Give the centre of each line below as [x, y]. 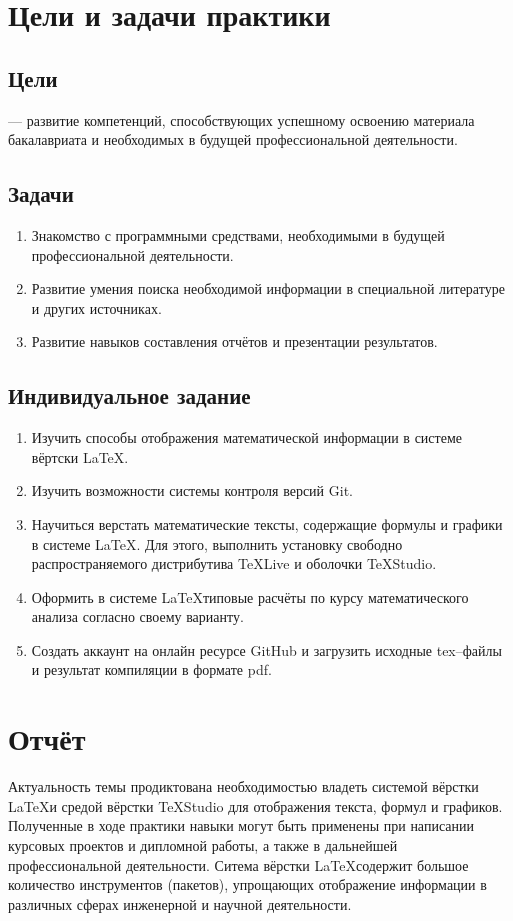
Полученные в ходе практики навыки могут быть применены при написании [241, 825]
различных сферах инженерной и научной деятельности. [180, 903]
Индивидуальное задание [129, 395]
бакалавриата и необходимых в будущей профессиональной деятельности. [233, 139]
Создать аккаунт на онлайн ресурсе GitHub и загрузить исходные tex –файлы [266, 649]
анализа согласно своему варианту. [137, 616]
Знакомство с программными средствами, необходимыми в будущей [238, 234]
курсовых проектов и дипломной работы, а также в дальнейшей [203, 844]
